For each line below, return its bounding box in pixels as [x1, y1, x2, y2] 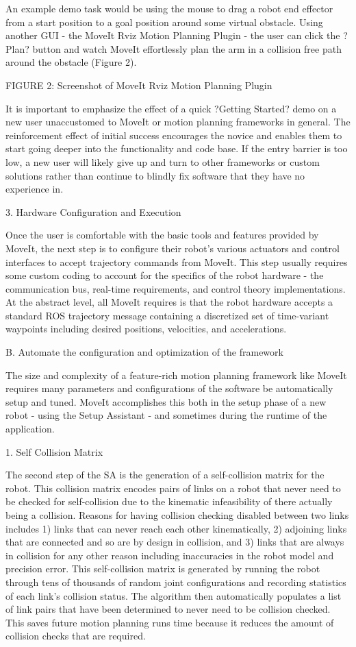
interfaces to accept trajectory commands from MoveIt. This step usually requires [5, 254, 348, 269]
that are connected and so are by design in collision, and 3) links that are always [5, 535, 344, 549]
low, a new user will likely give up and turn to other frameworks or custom [5, 154, 320, 169]
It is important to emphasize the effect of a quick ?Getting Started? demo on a [5, 101, 337, 115]
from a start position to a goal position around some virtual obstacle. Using [5, 14, 323, 29]
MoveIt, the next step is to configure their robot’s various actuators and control [5, 241, 340, 255]
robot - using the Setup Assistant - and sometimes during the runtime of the [5, 408, 327, 422]
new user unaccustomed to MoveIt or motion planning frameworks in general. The [5, 114, 351, 129]
